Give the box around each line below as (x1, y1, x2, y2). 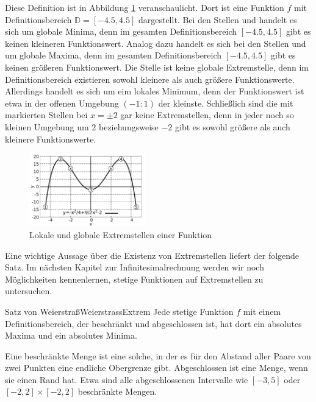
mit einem (243, 305, 281, 317)
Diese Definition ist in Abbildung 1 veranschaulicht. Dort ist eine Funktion (5, 1, 284, 13)
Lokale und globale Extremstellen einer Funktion (29, 228, 212, 241)
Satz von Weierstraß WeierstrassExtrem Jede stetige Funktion (5, 305, 234, 317)
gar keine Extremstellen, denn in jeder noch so (120, 108, 294, 121)
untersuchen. (5, 284, 52, 297)
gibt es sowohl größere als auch (174, 120, 290, 133)
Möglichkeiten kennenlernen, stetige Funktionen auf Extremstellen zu (5, 272, 264, 285)
